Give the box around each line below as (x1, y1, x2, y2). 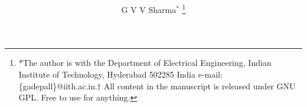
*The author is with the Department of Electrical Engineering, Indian (18, 56, 272, 69)
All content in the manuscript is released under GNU (103, 79, 296, 92)
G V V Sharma (121, 3, 177, 15)
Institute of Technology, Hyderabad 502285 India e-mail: (18, 68, 223, 81)
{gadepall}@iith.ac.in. (18, 79, 97, 92)
